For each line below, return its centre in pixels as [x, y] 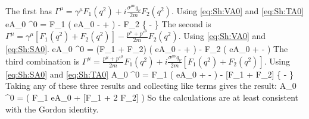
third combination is [43, 61]
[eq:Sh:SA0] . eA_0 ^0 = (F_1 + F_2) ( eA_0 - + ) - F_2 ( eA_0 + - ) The [147, 49]
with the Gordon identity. [52, 109]
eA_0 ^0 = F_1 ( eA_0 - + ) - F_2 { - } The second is [108, 23]
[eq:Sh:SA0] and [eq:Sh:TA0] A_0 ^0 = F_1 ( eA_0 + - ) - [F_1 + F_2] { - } [149, 74]
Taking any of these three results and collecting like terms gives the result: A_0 [151, 86]
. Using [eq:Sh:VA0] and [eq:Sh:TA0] [238, 10]
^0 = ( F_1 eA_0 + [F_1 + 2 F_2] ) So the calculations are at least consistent [152, 97]
